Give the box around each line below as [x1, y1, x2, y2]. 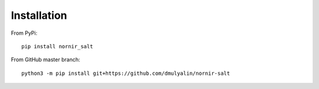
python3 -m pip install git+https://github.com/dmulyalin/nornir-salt [21, 70, 230, 77]
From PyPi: [11, 29, 38, 37]
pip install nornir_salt [21, 43, 93, 50]
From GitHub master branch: [11, 56, 80, 63]
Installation [11, 9, 67, 22]
